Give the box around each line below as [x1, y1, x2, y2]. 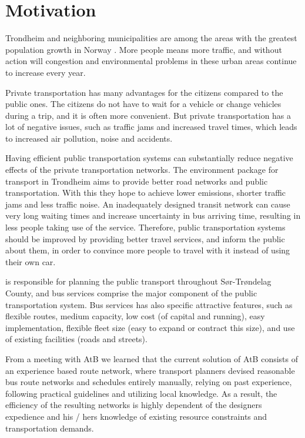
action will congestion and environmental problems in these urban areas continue [5, 55, 297, 67]
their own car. [5, 255, 56, 268]
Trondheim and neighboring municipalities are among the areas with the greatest [5, 32, 297, 44]
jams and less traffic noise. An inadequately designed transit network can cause [5, 198, 290, 210]
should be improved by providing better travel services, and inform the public [5, 232, 285, 245]
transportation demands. [5, 422, 94, 434]
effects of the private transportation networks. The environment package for [5, 163, 279, 176]
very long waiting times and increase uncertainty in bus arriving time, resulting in [5, 209, 301, 222]
